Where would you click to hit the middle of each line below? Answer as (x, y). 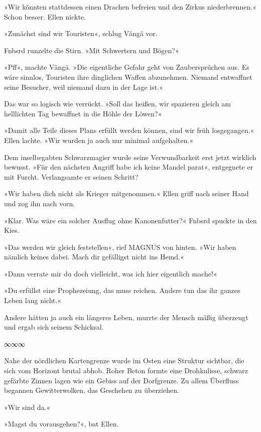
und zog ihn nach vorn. (40, 203)
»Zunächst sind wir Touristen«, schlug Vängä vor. (81, 33)
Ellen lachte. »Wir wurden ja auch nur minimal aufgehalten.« (99, 140)
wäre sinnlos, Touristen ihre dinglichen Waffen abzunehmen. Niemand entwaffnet (128, 77)
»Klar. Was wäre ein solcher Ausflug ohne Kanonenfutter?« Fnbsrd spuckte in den (130, 220)
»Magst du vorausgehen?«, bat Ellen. (61, 424)
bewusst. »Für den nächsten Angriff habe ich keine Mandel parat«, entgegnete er (129, 167)
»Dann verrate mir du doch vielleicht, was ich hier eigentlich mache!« (111, 273)
